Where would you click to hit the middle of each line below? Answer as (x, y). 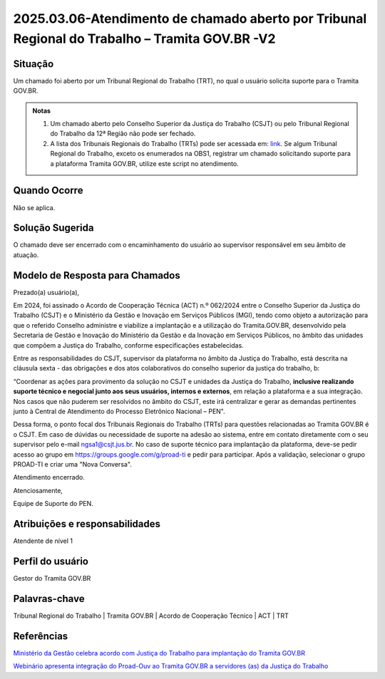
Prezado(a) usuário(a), (46, 292)
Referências (41, 636)
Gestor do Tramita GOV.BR (52, 578)
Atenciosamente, (38, 490)
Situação (34, 64)
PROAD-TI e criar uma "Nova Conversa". (72, 464)
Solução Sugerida (53, 228)
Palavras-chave (49, 598)
